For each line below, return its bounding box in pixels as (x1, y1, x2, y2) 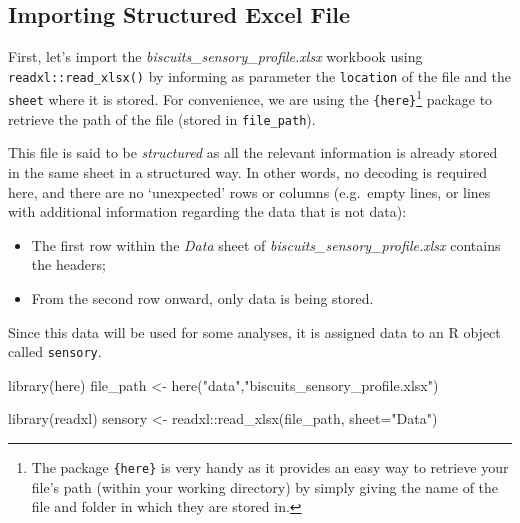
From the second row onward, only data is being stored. (31, 287, 374, 308)
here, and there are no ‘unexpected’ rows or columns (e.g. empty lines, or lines (8, 181, 491, 202)
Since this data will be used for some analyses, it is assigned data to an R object (8, 321, 501, 342)
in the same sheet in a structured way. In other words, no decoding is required (8, 162, 487, 183)
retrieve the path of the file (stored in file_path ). (8, 108, 316, 129)
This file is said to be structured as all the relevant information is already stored (8, 142, 498, 163)
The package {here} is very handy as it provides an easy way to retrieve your (31, 457, 509, 478)
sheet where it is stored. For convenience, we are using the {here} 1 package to (8, 86, 493, 110)
